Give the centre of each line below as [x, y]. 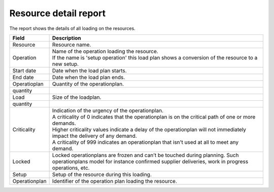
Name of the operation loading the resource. [105, 51]
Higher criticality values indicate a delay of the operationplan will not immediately [149, 129]
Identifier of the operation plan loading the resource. [114, 181]
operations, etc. [71, 168]
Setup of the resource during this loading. [102, 174]
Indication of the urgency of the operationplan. [108, 110]
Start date [24, 70]
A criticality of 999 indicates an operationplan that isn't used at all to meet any [145, 142]
